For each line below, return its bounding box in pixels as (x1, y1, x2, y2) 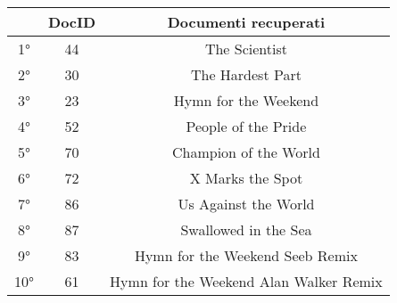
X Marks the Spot (189, 168, 303, 188)
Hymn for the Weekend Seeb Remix (134, 245, 358, 266)
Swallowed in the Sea (180, 219, 312, 240)
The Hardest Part (190, 64, 302, 85)
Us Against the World (178, 193, 315, 214)
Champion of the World (172, 142, 320, 162)
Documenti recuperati (167, 12, 326, 32)
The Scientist (204, 38, 287, 59)
